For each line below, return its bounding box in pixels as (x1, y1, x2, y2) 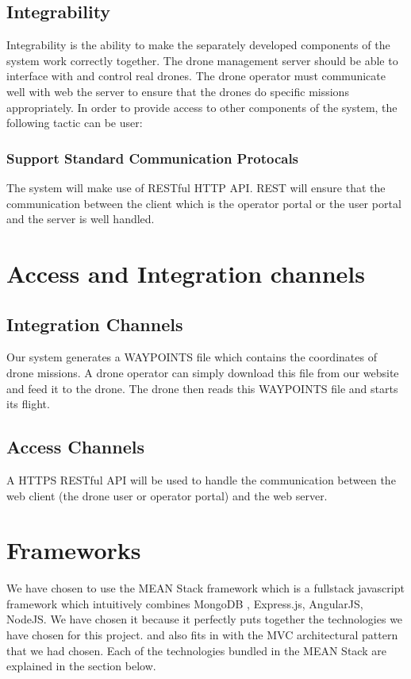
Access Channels (6, 434, 144, 459)
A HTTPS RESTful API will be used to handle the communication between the (6, 471, 396, 488)
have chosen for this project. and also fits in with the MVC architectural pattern (6, 627, 398, 643)
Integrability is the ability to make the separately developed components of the (6, 37, 390, 53)
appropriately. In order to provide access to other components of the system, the (6, 98, 398, 115)
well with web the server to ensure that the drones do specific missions (6, 83, 349, 99)
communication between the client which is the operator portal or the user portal (6, 195, 401, 211)
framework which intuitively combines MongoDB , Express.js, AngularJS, (6, 595, 363, 611)
